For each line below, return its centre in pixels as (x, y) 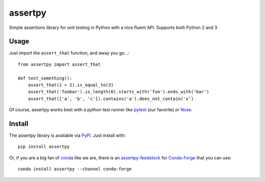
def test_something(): (45, 78)
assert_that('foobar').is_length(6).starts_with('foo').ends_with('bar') (119, 92)
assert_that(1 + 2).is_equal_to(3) (71, 85)
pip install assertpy (44, 147)
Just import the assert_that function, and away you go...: (69, 53)
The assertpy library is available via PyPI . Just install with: (67, 135)
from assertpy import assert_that (59, 64)
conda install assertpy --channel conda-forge (75, 169)
